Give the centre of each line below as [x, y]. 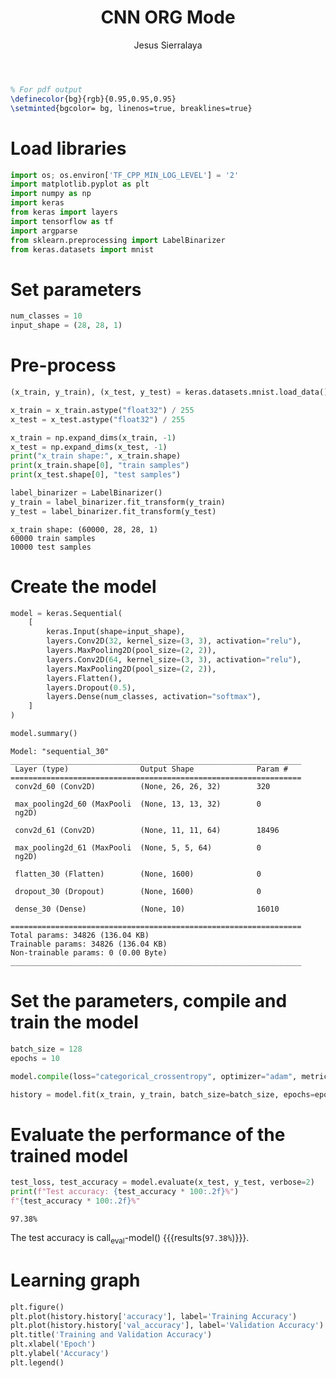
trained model [69, 1155]
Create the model [83, 586]
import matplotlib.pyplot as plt [80, 184]
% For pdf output [46, 89]
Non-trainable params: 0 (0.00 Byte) [89, 952]
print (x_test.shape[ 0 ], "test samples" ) [96, 475]
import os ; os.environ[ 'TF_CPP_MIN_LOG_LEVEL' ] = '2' [125, 175]
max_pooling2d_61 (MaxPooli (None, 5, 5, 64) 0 [138, 847]
